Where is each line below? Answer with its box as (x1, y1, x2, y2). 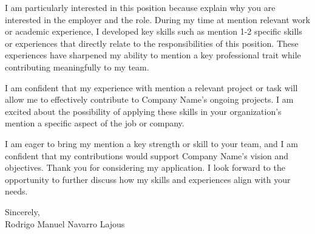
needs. (5, 185, 28, 198)
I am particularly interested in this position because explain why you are (5, 1, 276, 13)
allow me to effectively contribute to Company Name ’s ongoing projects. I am (5, 93, 294, 106)
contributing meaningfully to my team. (5, 60, 149, 73)
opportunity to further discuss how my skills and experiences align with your (5, 173, 291, 185)
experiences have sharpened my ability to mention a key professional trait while (5, 49, 301, 61)
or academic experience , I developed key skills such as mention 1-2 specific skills (5, 25, 302, 38)
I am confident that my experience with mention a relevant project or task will (5, 81, 298, 94)
